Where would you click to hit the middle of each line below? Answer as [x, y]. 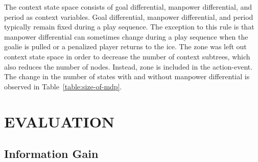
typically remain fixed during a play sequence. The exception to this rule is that [129, 27]
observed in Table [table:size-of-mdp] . [63, 86]
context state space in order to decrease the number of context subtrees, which [127, 56]
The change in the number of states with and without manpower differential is [127, 76]
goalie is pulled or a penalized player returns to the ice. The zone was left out [125, 46]
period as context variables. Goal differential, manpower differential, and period [129, 17]
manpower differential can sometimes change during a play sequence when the [126, 36]
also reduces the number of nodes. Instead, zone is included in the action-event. [128, 66]
